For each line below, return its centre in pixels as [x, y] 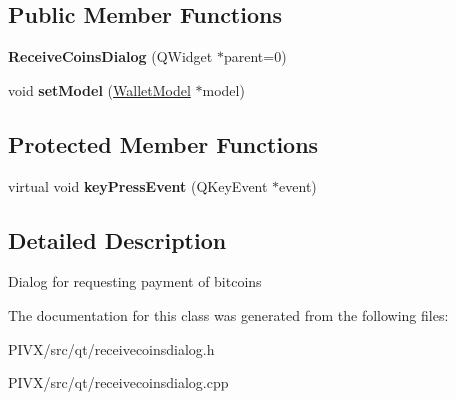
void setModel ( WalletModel [99, 89]
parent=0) [255, 56]
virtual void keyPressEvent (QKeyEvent [138, 185]
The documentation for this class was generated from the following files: [228, 314]
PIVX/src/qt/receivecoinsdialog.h [111, 348]
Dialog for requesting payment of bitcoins [135, 281]
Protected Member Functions [163, 143]
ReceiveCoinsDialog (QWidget [110, 56]
